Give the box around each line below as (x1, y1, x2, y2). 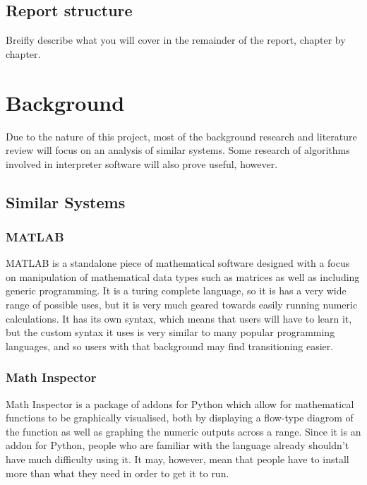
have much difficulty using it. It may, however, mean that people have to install (6, 452, 349, 467)
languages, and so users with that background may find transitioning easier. (6, 338, 334, 353)
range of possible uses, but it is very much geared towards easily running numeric (6, 297, 358, 312)
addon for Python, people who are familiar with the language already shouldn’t (6, 438, 349, 453)
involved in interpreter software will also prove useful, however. (6, 156, 278, 171)
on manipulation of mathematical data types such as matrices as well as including (6, 269, 360, 284)
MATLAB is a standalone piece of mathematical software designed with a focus (6, 256, 350, 270)
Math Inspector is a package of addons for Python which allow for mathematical (6, 396, 354, 411)
